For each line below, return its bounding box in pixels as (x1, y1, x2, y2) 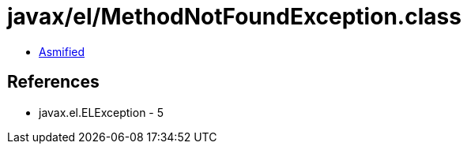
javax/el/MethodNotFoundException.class (7, 3, 461, 30)
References (7, 72, 100, 92)
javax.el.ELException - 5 (39, 105, 164, 119)
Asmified (39, 44, 85, 58)
